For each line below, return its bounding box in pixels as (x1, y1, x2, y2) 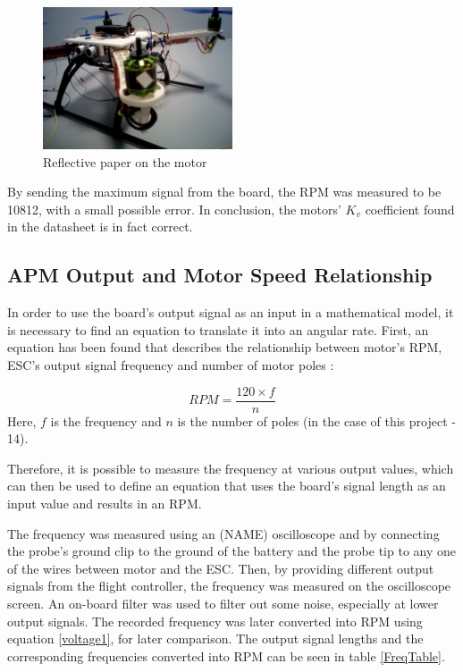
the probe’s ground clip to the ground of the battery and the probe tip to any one (7, 542, 456, 560)
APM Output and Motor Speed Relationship (7, 261, 433, 289)
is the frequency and (50, 411, 162, 430)
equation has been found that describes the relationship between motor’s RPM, (7, 338, 442, 357)
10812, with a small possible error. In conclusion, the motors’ (7, 199, 341, 218)
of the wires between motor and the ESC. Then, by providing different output (7, 559, 434, 577)
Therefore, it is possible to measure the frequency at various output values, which (7, 458, 454, 477)
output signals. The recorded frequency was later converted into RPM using (7, 611, 423, 630)
